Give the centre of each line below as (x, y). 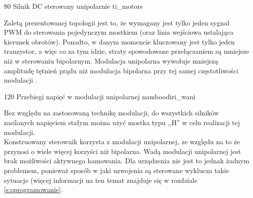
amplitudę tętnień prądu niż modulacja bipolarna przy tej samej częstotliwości (121, 70)
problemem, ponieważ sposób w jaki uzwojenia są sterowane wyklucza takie (117, 170)
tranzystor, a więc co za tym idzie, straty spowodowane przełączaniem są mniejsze (126, 51)
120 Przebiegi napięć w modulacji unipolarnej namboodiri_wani (100, 96)
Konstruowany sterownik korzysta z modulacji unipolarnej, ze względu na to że (122, 142)
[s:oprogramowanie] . (33, 189)
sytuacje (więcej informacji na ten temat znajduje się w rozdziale (101, 180)
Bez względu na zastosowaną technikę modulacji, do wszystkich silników (111, 113)
